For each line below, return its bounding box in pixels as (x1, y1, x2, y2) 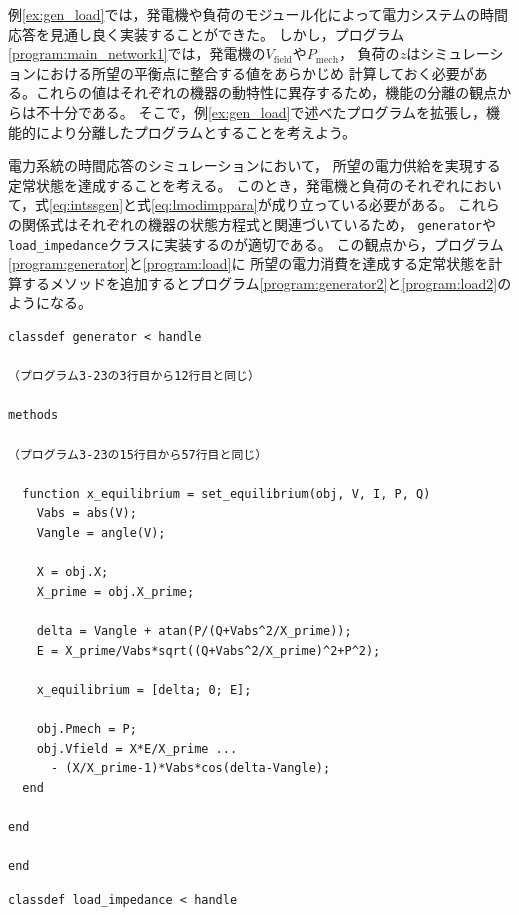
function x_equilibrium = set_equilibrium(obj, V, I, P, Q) (22, 486, 431, 501)
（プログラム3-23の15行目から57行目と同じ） (8, 447, 268, 462)
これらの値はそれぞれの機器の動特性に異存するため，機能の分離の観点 (35, 82, 498, 103)
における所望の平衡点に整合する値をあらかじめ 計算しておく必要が (35, 62, 474, 83)
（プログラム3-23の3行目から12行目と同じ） (8, 369, 260, 384)
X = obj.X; (36, 565, 109, 580)
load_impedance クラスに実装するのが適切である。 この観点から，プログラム (8, 233, 504, 254)
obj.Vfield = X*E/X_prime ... (36, 741, 238, 756)
